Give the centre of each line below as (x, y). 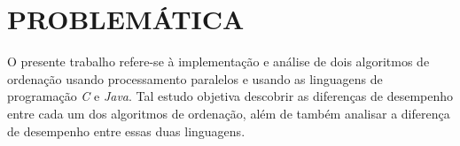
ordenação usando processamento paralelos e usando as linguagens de (195, 78)
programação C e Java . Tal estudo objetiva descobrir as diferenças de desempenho (230, 96)
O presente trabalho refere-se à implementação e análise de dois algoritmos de (218, 61)
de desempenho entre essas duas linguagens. (126, 131)
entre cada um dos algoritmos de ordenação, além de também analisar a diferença (229, 113)
